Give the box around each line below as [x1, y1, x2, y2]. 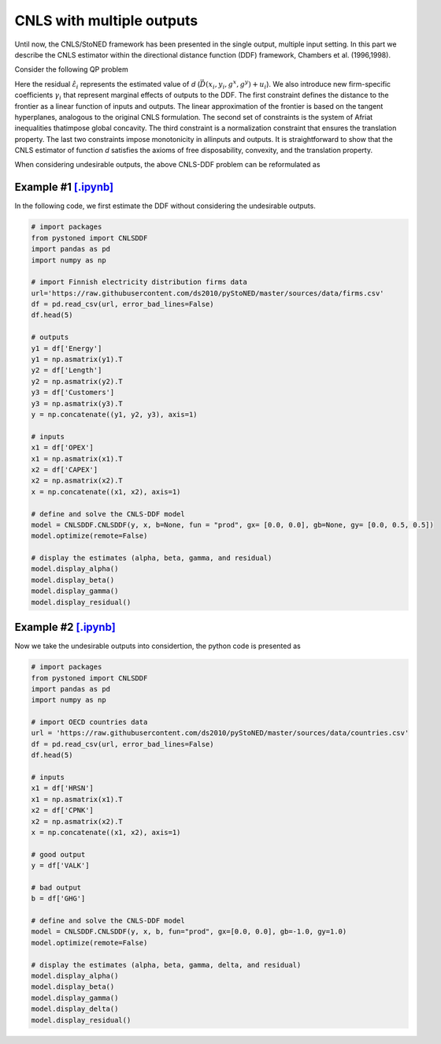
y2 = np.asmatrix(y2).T [31, 377, 124, 386]
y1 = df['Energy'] [31, 344, 102, 352]
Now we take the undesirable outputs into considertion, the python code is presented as [14, 641, 301, 651]
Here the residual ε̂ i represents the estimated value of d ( [14, 79, 201, 91]
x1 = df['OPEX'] [31, 443, 94, 453]
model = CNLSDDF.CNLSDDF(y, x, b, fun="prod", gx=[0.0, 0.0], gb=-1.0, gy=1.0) [31, 927, 347, 936]
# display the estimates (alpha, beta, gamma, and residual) [31, 554, 272, 563]
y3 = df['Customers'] [31, 388, 115, 397]
